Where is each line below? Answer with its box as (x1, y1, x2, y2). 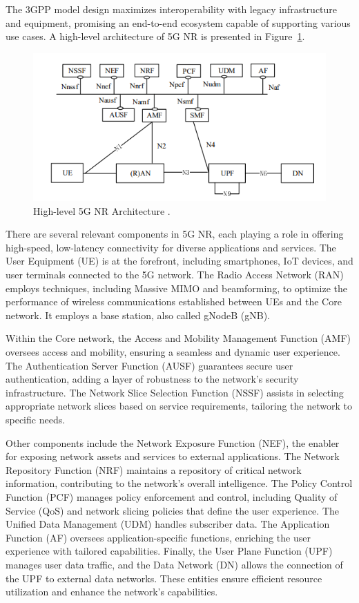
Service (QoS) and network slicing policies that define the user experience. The (6, 503, 339, 517)
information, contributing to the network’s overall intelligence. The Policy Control (6, 476, 353, 490)
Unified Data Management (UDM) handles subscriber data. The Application (6, 517, 330, 531)
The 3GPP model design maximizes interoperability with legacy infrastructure (6, 2, 338, 16)
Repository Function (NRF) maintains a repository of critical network (6, 462, 302, 477)
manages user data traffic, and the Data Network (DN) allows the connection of (6, 557, 343, 571)
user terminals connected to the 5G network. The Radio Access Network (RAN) (6, 267, 344, 282)
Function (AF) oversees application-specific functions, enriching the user (6, 530, 311, 544)
